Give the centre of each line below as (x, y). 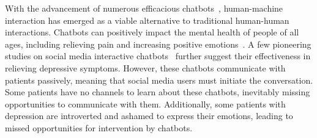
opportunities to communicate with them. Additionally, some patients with (145, 103)
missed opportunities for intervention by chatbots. (99, 127)
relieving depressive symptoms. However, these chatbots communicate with (145, 67)
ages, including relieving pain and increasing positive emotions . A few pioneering (158, 44)
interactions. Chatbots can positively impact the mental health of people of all (152, 32)
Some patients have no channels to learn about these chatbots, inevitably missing (158, 92)
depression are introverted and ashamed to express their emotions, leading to (149, 116)
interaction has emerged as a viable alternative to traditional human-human (147, 20)
